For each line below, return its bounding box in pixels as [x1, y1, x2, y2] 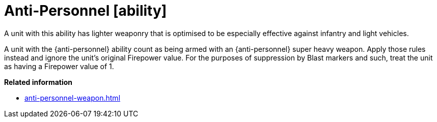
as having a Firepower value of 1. [4, 62, 114, 71]
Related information [4, 77, 73, 86]
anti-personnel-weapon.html [24, 93, 121, 102]
